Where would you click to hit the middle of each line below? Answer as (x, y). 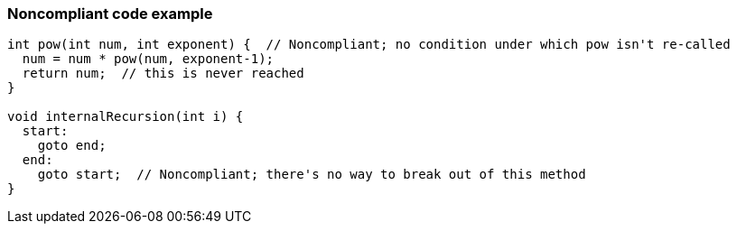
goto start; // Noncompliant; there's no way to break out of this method (312, 175)
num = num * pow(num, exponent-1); (148, 59)
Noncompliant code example (110, 14)
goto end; (72, 146)
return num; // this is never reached (163, 74)
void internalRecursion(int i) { (126, 117)
